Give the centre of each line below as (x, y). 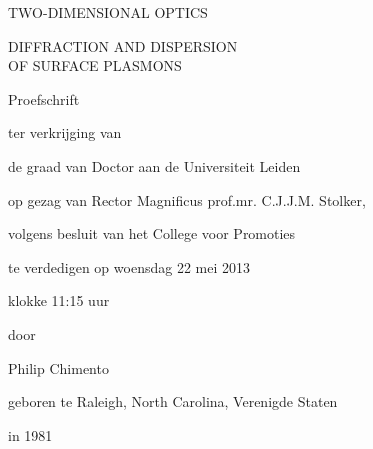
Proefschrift (44, 98)
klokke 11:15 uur (59, 300)
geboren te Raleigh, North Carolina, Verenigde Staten (173, 401)
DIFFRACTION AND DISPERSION (123, 45)
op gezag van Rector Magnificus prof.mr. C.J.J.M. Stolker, (187, 199)
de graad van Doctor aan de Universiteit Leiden (154, 165)
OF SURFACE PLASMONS (95, 65)
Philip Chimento (58, 367)
